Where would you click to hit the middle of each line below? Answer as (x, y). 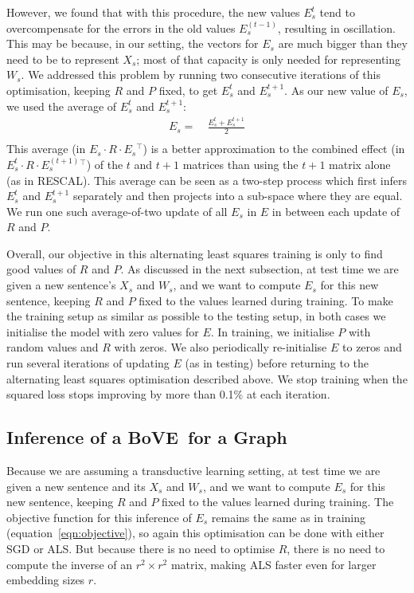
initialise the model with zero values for (103, 331)
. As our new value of (336, 90)
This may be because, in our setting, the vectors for (133, 43)
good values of (41, 269)
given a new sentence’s (61, 285)
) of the (105, 164)
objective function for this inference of (99, 517)
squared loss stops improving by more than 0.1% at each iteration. (168, 394)
